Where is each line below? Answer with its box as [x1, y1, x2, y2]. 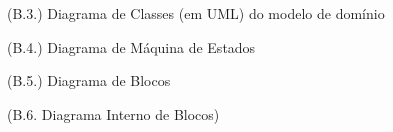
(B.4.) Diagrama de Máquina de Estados [7, 36, 256, 57]
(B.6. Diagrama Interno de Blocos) [7, 103, 220, 124]
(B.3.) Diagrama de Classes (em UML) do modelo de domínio [7, 3, 385, 23]
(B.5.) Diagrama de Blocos [7, 70, 171, 91]
